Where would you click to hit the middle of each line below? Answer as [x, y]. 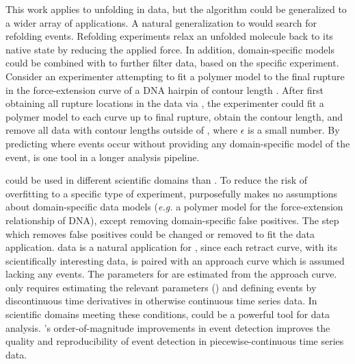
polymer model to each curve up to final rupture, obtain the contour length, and [174, 116]
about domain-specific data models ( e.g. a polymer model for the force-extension [174, 207]
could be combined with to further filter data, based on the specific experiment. [172, 63]
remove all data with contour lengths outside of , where [121, 130]
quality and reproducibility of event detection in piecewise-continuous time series [175, 341]
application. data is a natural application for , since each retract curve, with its [172, 247]
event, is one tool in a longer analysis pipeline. [103, 157]
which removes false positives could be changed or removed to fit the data [160, 233]
